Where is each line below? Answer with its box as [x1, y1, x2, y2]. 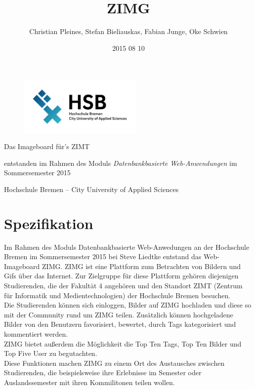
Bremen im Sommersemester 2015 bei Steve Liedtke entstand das [4, 251, 202, 262]
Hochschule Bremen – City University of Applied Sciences [4, 184, 179, 194]
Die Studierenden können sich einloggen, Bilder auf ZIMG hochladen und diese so [4, 300, 252, 310]
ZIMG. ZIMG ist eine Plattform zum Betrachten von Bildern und [42, 261, 241, 271]
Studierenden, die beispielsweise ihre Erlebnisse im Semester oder [4, 367, 202, 378]
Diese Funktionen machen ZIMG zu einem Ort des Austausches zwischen [4, 357, 225, 368]
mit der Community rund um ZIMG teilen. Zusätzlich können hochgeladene [4, 309, 233, 319]
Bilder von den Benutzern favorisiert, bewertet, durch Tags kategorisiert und [4, 319, 236, 329]
